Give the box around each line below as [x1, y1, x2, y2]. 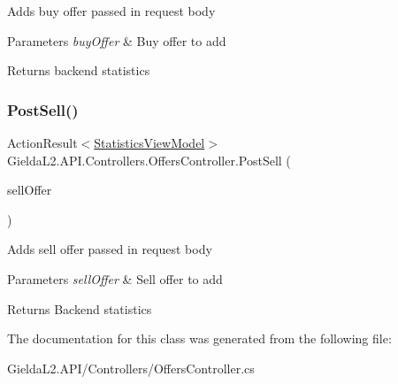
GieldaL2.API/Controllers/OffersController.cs [7, 358, 255, 377]
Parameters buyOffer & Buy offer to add [7, 31, 226, 50]
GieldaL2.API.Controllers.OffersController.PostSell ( [7, 150, 291, 169]
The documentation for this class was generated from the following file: [7, 329, 392, 348]
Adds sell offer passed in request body [7, 240, 212, 258]
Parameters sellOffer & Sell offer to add [7, 269, 223, 288]
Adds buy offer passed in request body [7, 2, 216, 19]
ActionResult [7, 134, 78, 151]
